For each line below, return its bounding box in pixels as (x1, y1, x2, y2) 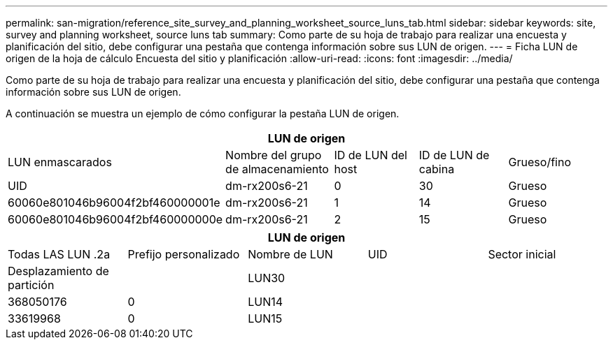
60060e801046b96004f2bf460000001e (8, 196, 220, 210)
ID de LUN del (334, 148, 407, 162)
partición (8, 278, 55, 292)
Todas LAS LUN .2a (8, 247, 111, 261)
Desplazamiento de (8, 264, 109, 278)
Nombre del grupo (225, 148, 322, 162)
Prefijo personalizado (127, 247, 240, 261)
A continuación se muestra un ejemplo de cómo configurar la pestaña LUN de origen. (6, 108, 400, 119)
